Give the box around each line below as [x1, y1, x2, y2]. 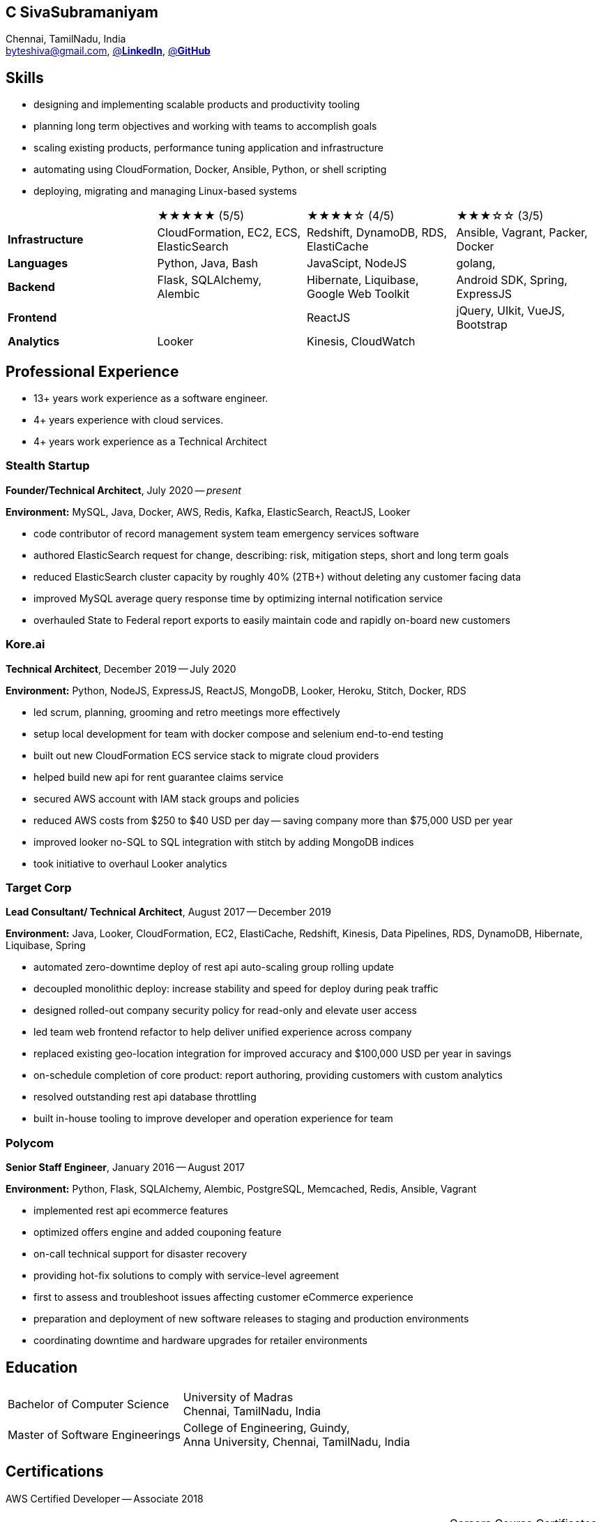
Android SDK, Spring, [456, 273, 568, 288]
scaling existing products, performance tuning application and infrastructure [33, 142, 383, 154]
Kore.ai [6, 637, 45, 652]
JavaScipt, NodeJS [307, 256, 407, 271]
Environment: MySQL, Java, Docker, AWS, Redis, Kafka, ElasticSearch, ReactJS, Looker [6, 505, 411, 518]
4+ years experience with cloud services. [33, 414, 224, 426]
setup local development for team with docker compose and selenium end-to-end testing [33, 727, 443, 740]
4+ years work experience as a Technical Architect [33, 435, 267, 448]
